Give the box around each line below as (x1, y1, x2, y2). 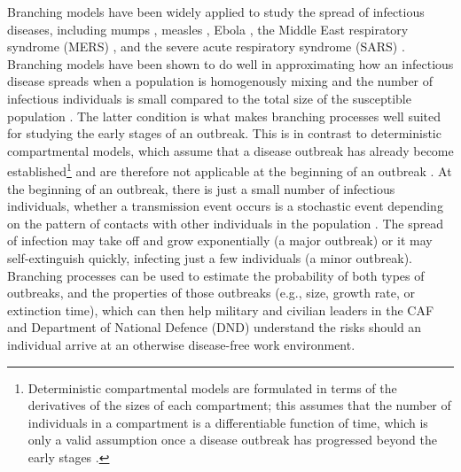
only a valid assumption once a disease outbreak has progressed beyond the (27, 430, 437, 449)
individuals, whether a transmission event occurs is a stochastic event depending (7, 197, 443, 215)
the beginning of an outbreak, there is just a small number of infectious (7, 179, 395, 197)
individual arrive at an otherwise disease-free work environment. (7, 335, 356, 353)
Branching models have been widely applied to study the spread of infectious (7, 3, 425, 20)
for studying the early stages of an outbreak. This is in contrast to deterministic (7, 124, 441, 143)
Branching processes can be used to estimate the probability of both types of (7, 266, 425, 284)
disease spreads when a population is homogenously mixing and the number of (7, 72, 434, 90)
